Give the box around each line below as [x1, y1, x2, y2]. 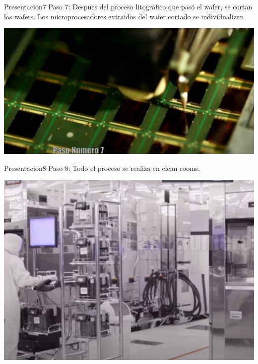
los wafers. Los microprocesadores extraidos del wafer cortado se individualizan [4, 11, 244, 21]
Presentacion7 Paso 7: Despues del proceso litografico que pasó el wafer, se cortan [4, 1, 253, 11]
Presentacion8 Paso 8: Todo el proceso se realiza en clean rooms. [4, 162, 200, 173]
